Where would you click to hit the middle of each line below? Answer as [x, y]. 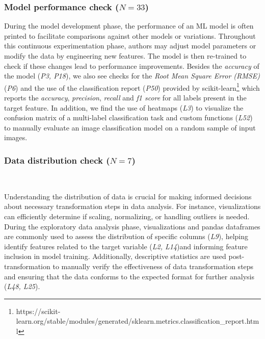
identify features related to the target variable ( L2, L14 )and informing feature [126, 246]
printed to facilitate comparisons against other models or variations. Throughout [130, 35]
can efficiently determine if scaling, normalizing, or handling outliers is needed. [127, 216]
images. [16, 137]
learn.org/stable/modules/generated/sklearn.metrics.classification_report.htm [138, 321]
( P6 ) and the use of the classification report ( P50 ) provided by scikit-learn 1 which [132, 87]
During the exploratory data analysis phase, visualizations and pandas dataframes [132, 226]
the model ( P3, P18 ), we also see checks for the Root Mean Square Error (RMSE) [132, 76]
